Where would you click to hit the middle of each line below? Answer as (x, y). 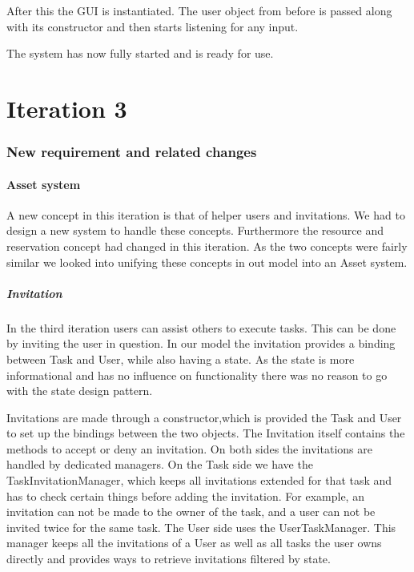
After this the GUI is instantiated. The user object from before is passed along (199, 10)
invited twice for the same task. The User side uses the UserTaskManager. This (201, 527)
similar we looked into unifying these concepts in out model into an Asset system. (207, 262)
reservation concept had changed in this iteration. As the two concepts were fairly (207, 246)
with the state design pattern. (80, 391)
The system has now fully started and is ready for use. (140, 53)
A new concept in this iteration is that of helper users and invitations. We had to (206, 214)
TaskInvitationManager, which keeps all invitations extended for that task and (199, 480)
